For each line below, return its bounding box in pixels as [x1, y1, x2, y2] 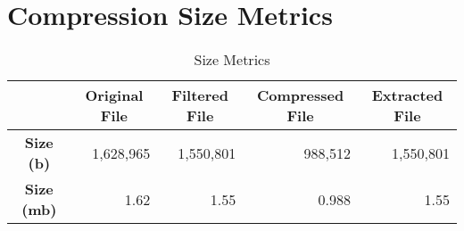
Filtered [171, 85, 229, 106]
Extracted [371, 85, 443, 106]
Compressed [256, 85, 344, 106]
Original [85, 85, 144, 106]
